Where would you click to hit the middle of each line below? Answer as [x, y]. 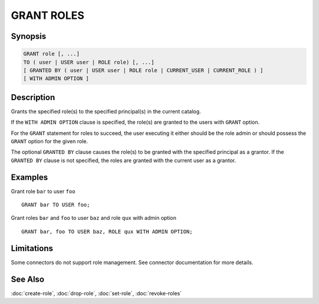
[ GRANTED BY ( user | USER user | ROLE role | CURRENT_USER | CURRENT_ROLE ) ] [143, 70]
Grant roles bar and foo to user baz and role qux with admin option [94, 218]
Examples [30, 177]
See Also [27, 279]
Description [33, 97]
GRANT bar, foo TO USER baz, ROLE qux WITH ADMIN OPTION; [107, 232]
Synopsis [29, 36]
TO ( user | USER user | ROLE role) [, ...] [89, 62]
